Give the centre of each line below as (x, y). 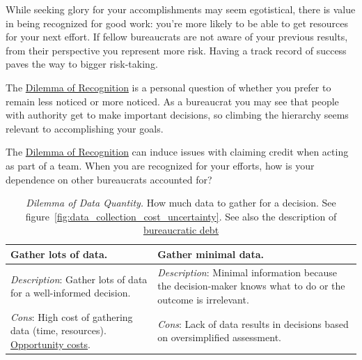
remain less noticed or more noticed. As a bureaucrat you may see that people (172, 101)
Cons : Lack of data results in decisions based (253, 323)
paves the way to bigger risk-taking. (82, 64)
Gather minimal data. (211, 254)
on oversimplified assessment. (219, 337)
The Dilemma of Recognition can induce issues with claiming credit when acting (177, 152)
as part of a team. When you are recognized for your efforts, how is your (160, 165)
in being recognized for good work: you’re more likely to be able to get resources (177, 23)
